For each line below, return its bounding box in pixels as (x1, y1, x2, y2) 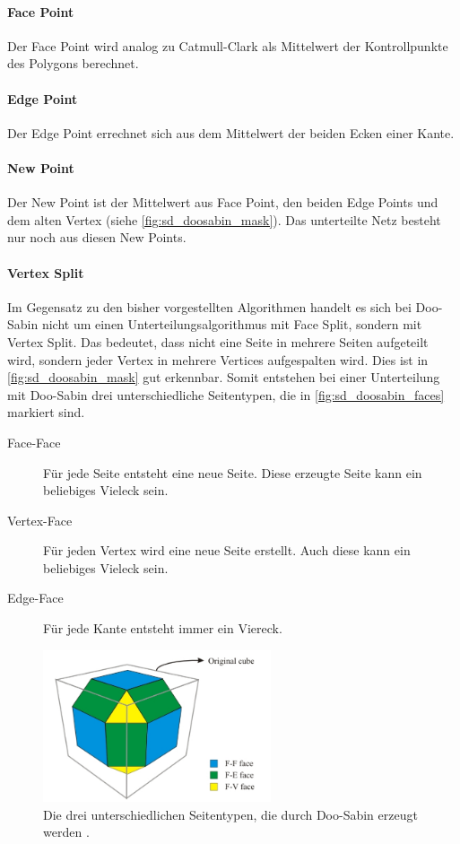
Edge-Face (7, 588, 64, 607)
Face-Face (7, 432, 61, 451)
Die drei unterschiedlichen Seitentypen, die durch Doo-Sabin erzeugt (43, 805, 418, 823)
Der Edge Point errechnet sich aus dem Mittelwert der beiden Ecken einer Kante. (7, 123, 455, 142)
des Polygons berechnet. (7, 54, 139, 73)
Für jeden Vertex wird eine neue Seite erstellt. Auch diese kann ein (43, 541, 411, 560)
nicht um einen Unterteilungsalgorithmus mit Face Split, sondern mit (41, 315, 422, 334)
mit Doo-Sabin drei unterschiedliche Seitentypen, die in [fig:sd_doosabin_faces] (7, 385, 445, 404)
